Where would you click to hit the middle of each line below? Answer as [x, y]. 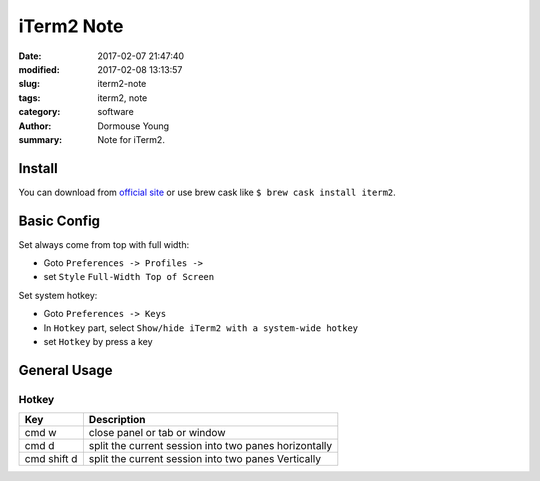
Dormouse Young [133, 126]
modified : [39, 69]
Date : [30, 56]
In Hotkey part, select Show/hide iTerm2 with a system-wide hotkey [201, 327]
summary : [40, 139]
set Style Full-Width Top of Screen [129, 277]
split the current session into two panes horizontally [210, 446]
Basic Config [59, 220]
